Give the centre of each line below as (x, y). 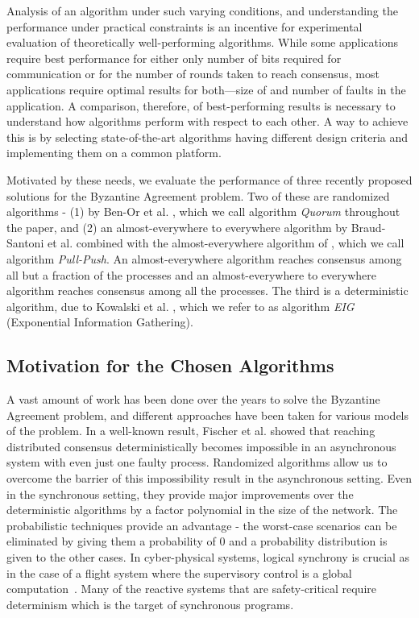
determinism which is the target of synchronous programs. (150, 604)
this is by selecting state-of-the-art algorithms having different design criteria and (207, 137)
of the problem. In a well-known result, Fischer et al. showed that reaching (191, 431)
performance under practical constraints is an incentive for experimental (185, 26)
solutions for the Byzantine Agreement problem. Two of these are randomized (198, 195)
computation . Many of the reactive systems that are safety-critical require (191, 589)
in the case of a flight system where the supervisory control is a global (179, 572)
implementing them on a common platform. (114, 153)
